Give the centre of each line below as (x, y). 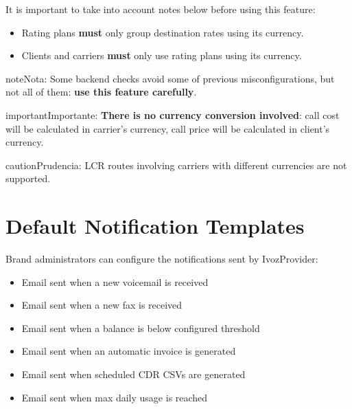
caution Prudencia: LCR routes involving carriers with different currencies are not (176, 165)
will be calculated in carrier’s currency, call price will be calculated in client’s (168, 128)
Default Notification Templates (155, 226)
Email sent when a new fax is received (102, 305)
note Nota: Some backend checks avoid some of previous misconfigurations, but (170, 78)
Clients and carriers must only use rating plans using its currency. (162, 55)
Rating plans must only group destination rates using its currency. (163, 32)
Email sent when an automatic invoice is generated (129, 351)
